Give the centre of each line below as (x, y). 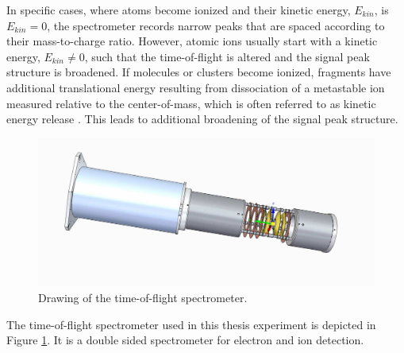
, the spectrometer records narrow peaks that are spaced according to (216, 25)
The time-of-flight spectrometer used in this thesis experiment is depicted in (191, 324)
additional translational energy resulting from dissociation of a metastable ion (196, 87)
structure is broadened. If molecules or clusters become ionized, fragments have (199, 72)
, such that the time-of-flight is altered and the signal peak (227, 56)
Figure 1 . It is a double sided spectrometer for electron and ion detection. (185, 340)
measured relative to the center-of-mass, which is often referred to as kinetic (191, 103)
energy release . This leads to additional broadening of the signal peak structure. (202, 119)
